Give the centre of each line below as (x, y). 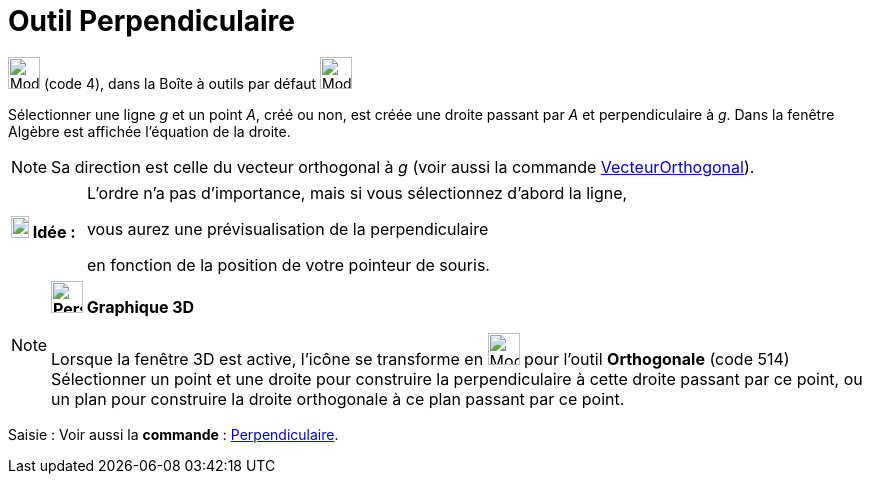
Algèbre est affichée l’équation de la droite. (149, 131)
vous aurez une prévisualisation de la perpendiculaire (287, 228)
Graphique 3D (140, 306)
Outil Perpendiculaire (151, 21)
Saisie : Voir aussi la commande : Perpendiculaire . (173, 434)
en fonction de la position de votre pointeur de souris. (288, 264)
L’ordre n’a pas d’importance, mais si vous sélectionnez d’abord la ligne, (357, 192)
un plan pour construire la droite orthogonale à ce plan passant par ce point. (338, 398)
